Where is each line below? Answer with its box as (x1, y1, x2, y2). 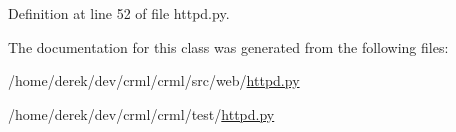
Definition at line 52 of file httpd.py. (8, 3, 230, 23)
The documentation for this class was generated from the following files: (8, 36, 449, 57)
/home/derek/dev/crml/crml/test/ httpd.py (8, 103, 275, 124)
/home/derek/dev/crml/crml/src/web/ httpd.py (8, 70, 300, 91)
